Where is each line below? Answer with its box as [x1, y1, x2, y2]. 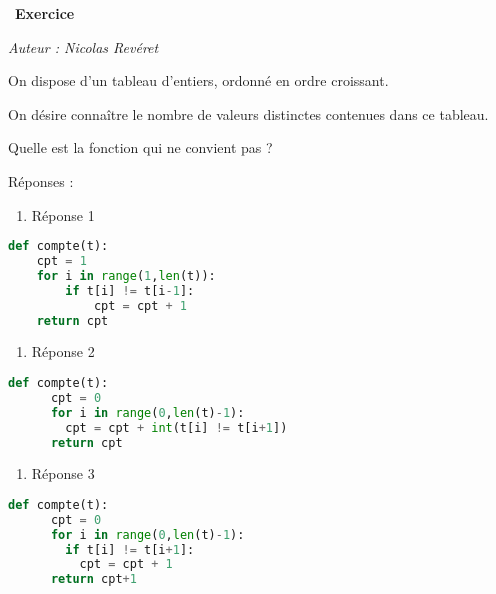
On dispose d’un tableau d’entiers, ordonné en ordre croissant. [8, 70, 389, 91]
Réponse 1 [31, 204, 95, 225]
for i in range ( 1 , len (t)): [36, 268, 216, 283]
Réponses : [8, 170, 74, 191]
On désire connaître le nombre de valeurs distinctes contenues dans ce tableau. [8, 103, 489, 124]
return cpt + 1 [50, 572, 137, 587]
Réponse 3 [31, 463, 95, 484]
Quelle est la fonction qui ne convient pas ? [8, 137, 273, 158]
